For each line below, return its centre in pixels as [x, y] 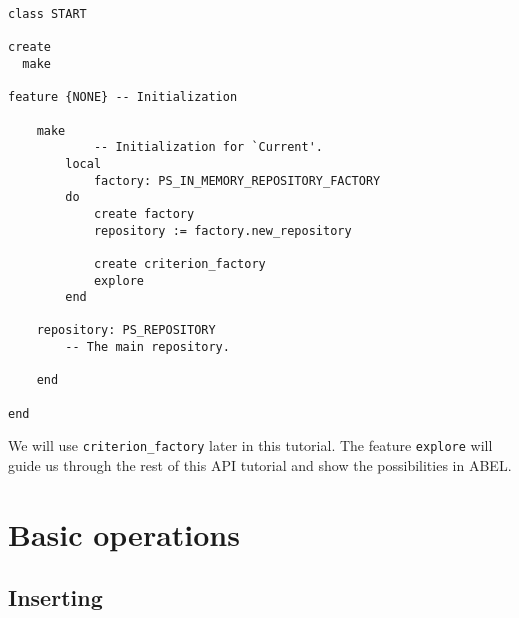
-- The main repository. [147, 347]
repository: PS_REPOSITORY [126, 330]
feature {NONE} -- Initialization [123, 97]
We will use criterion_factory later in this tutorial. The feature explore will [250, 445]
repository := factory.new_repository [222, 230]
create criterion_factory [179, 263]
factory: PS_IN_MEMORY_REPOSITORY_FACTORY [237, 180]
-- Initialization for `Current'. [208, 147]
